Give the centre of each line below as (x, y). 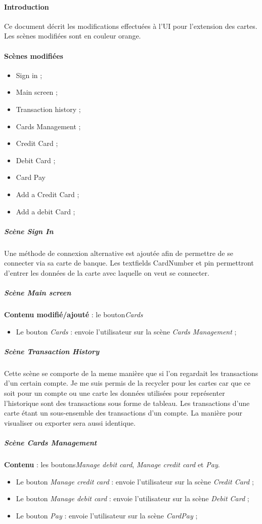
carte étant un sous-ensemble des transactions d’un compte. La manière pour (123, 413)
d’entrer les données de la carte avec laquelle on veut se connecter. (107, 272)
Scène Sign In (29, 231)
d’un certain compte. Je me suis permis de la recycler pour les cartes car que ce (127, 383)
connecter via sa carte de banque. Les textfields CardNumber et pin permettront (129, 263)
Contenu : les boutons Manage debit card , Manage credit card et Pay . (112, 464)
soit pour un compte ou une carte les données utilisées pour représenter (115, 392)
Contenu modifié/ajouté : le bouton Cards (74, 314)
